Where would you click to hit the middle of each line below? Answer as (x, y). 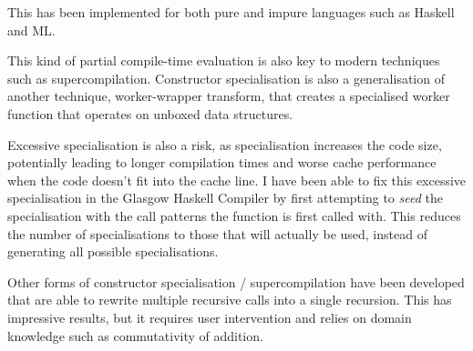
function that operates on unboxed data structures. (150, 113)
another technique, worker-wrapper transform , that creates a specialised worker (229, 96)
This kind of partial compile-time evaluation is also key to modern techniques (224, 60)
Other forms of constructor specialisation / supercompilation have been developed (236, 281)
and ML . (31, 30)
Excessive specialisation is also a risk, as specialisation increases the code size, (225, 144)
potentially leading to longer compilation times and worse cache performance (222, 162)
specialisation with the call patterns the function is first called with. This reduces (234, 215)
